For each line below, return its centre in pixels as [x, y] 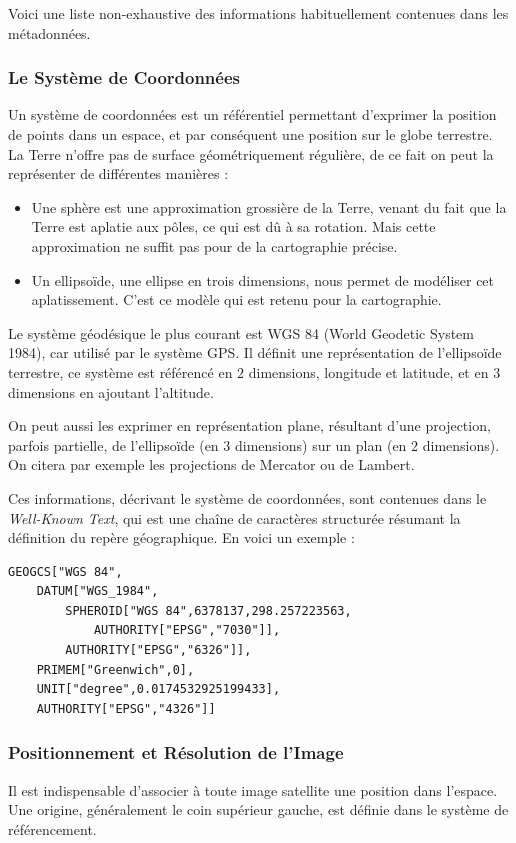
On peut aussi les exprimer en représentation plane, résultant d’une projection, [249, 425]
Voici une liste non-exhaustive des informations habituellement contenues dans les [258, 13]
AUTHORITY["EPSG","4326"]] [126, 708]
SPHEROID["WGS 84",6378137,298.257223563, [208, 610]
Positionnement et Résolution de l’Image [176, 752]
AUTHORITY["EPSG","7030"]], [187, 630]
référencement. [52, 828]
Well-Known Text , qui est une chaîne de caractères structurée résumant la [234, 517]
